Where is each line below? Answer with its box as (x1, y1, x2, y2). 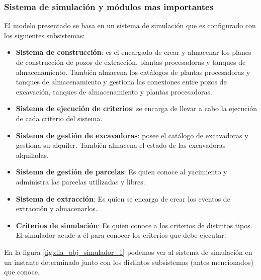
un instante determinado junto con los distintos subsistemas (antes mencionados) (4, 256, 253, 267)
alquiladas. (16, 149, 49, 160)
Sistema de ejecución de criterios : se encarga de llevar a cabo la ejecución (16, 103, 257, 114)
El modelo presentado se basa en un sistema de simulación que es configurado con (4, 20, 256, 31)
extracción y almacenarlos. (16, 203, 98, 214)
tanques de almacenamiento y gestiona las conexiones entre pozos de (16, 76, 227, 87)
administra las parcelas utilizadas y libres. (16, 176, 145, 186)
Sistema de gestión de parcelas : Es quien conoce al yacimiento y (16, 166, 227, 177)
